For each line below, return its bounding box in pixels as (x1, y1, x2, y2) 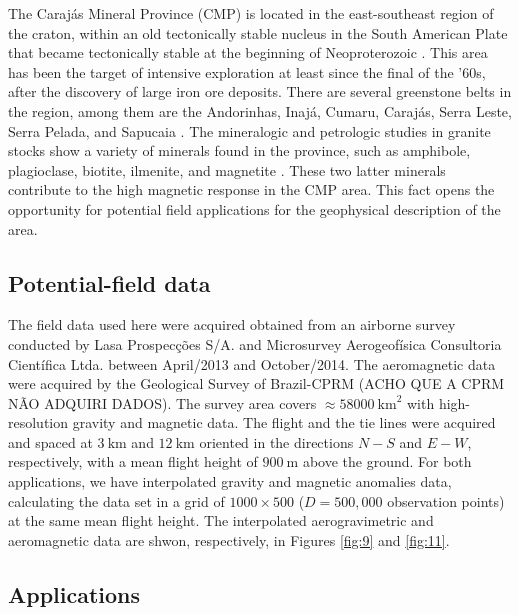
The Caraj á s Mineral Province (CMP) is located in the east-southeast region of (8, 3, 494, 23)
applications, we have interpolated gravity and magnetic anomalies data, (8, 471, 452, 492)
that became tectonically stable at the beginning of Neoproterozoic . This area (8, 42, 488, 63)
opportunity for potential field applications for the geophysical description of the (8, 198, 501, 219)
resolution (8, 412, 69, 433)
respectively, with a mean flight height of (8, 451, 258, 472)
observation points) (387, 490, 505, 511)
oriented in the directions (199, 431, 354, 452)
